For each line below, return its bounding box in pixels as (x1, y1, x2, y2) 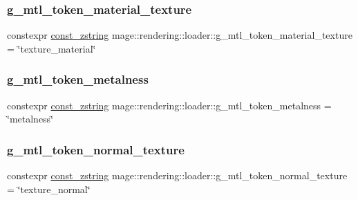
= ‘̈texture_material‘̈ (7, 41, 96, 55)
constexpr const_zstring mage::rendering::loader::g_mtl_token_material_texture (7, 28, 352, 42)
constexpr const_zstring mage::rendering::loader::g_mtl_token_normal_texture (7, 168, 348, 183)
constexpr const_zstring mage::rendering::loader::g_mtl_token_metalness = (7, 98, 332, 112)
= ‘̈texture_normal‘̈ (7, 181, 91, 196)
